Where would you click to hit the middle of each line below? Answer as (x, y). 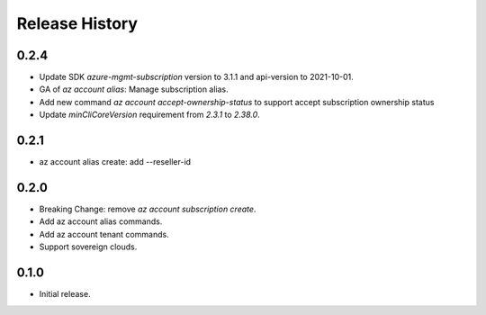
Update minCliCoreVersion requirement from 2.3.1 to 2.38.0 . (149, 115)
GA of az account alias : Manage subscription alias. (134, 89)
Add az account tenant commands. (104, 234)
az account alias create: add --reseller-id (115, 162)
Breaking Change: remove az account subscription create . (148, 209)
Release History (77, 23)
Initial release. (65, 294)
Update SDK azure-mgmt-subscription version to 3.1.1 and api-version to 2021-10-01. (197, 77)
